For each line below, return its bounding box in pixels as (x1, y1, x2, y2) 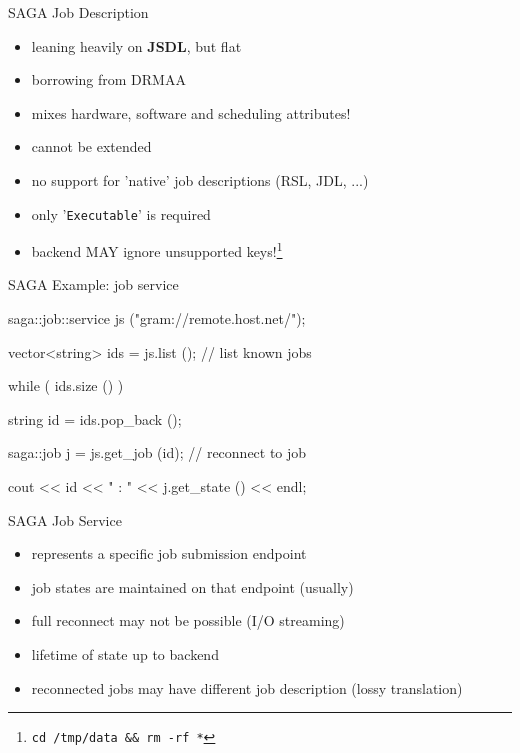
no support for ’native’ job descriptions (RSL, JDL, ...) (31, 169, 369, 190)
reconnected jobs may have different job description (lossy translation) (31, 677, 463, 698)
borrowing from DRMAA (31, 69, 186, 90)
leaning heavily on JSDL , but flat (31, 35, 242, 56)
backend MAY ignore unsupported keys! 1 (31, 238, 283, 261)
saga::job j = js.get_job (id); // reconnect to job (8, 442, 307, 463)
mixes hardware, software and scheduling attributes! (31, 102, 351, 123)
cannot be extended (31, 136, 152, 157)
